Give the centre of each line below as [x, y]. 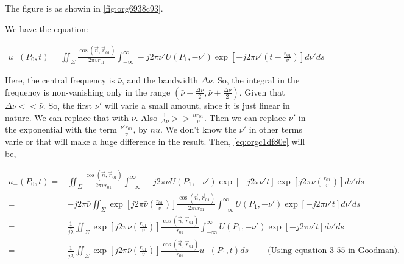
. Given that [262, 92]
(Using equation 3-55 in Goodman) [332, 251]
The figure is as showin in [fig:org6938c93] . [84, 8]
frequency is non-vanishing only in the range [88, 92]
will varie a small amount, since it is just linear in [197, 105]
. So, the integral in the [256, 80]
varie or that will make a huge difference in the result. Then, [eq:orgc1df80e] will [155, 141]
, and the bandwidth [160, 80]
